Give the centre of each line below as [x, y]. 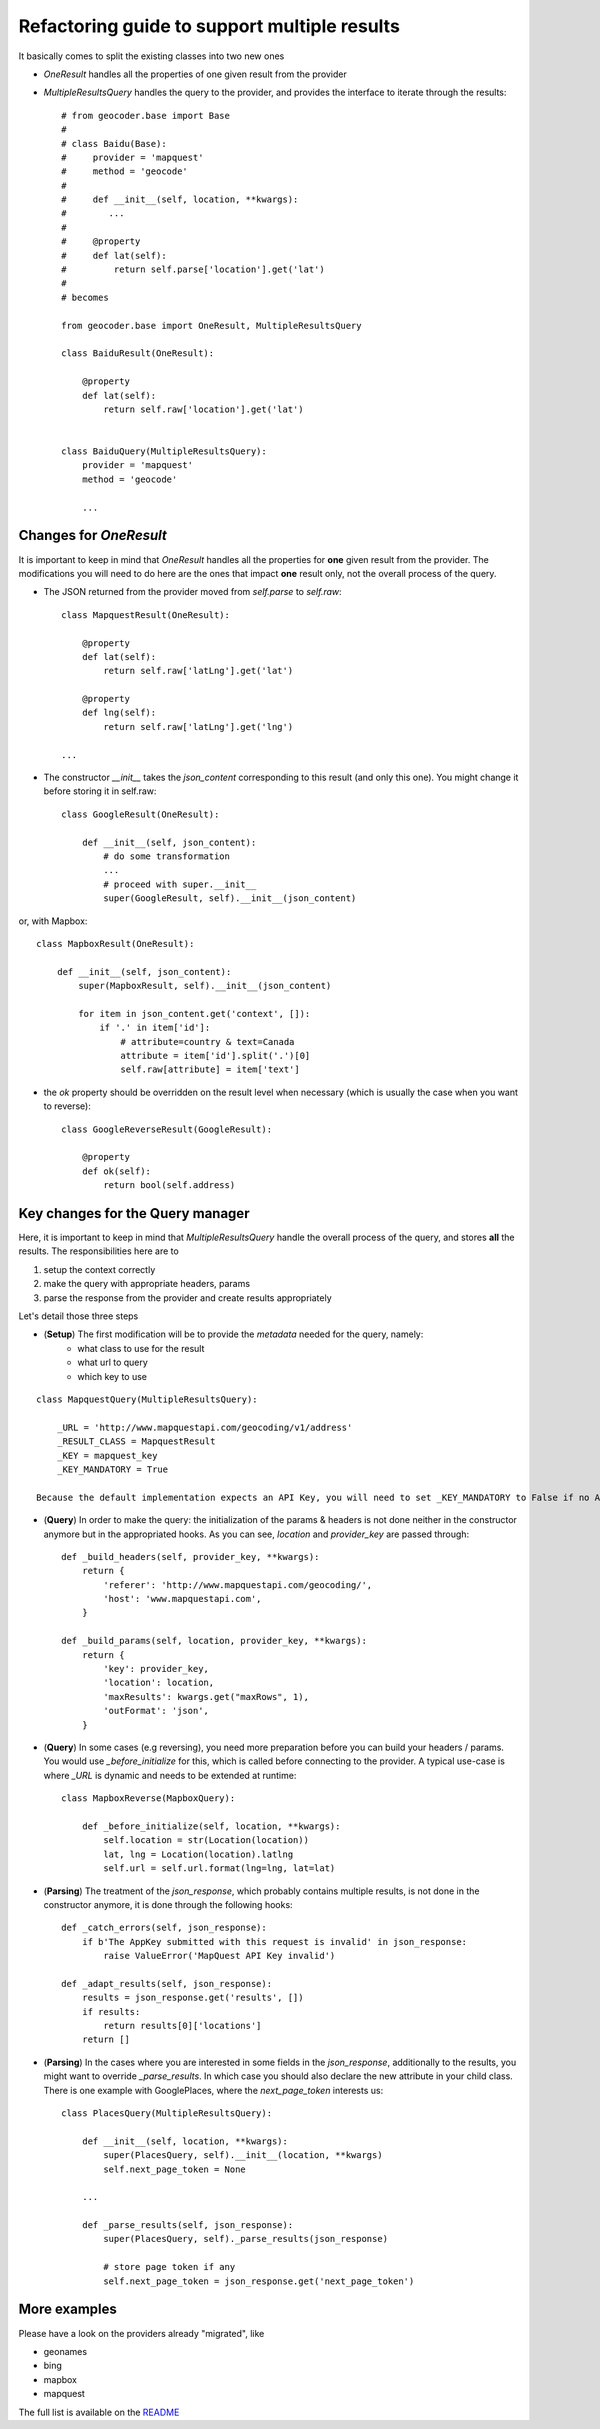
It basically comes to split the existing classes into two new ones [151, 56]
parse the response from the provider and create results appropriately [187, 1297]
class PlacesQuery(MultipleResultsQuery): [167, 2113]
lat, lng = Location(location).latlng [198, 1854]
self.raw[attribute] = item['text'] [210, 1069]
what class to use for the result [141, 1348]
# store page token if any [169, 2267]
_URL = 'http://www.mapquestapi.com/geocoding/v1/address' [204, 1427]
